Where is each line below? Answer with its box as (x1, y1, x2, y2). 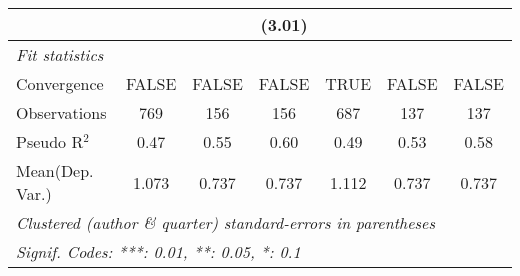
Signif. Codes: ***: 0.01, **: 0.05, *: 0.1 (16, 240, 301, 263)
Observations (16, 101, 107, 124)
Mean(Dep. (16, 159, 94, 182)
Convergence (16, 72, 104, 95)
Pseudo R (16, 130, 84, 153)
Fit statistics (16, 43, 104, 66)
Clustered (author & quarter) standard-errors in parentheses (16, 211, 435, 234)
